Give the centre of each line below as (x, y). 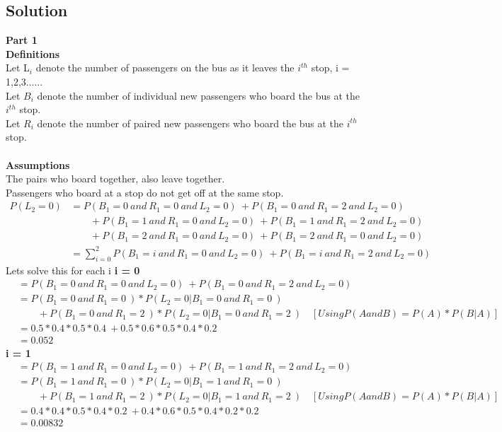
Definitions (33, 53)
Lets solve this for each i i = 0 (73, 270)
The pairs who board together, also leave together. (115, 179)
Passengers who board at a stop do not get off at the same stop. (145, 192)
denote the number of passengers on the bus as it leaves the (165, 68)
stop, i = (330, 68)
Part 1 (22, 40)
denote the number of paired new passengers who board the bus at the (190, 123)
